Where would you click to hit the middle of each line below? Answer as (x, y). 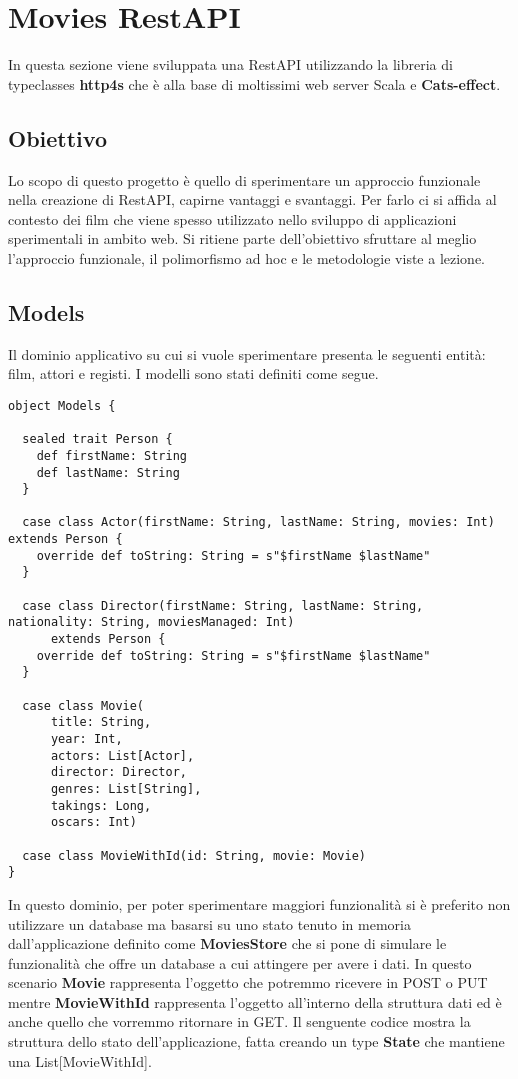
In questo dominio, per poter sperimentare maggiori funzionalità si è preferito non (259, 903)
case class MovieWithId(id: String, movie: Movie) (194, 855)
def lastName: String (108, 472)
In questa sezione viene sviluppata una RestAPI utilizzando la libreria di (230, 64)
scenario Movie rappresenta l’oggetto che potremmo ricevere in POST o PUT (248, 982)
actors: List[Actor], (122, 755)
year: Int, (86, 739)
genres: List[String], (126, 788)
